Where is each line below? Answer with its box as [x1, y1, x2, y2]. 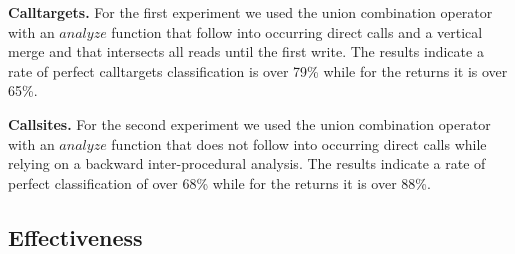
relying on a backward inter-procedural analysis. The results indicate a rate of [8, 153, 486, 174]
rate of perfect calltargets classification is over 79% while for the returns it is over [8, 60, 508, 81]
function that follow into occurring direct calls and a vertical [111, 21, 483, 42]
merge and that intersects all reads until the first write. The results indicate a [8, 41, 484, 62]
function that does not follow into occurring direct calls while [111, 133, 487, 154]
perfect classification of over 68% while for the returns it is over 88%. [8, 172, 431, 193]
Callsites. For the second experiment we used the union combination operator [8, 113, 491, 134]
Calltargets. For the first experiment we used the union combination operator [8, 2, 493, 22]
